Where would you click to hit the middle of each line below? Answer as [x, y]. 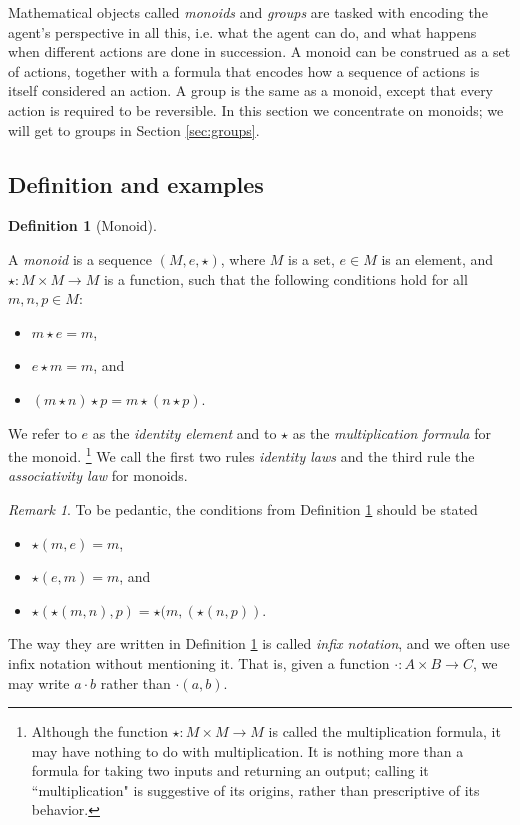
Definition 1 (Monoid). [82, 225]
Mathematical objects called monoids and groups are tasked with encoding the [248, 12]
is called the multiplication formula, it [384, 731]
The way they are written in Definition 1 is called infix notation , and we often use [259, 643]
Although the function [99, 731]
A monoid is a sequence [80, 258]
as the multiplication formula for [391, 432]
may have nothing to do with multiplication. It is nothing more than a [247, 750]
